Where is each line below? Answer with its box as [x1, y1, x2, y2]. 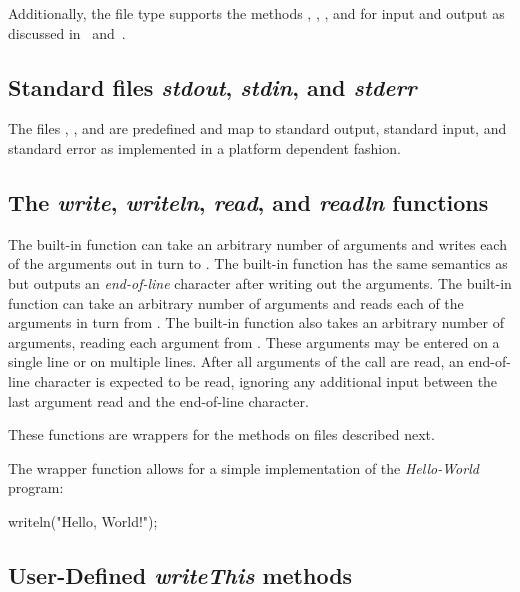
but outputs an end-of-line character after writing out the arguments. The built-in [8, 272, 512, 293]
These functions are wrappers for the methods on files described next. [8, 424, 435, 445]
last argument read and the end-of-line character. [8, 390, 309, 411]
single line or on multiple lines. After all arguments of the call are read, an [8, 351, 464, 372]
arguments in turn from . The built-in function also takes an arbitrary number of [8, 312, 505, 333]
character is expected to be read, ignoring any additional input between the [34, 370, 498, 391]
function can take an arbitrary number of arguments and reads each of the [8, 292, 464, 313]
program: [8, 477, 64, 498]
